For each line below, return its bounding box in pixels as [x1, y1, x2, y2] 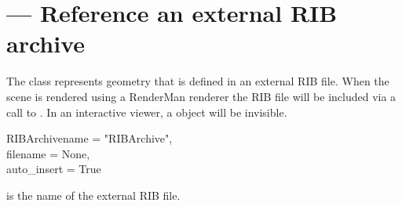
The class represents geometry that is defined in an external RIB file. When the [6, 73, 389, 89]
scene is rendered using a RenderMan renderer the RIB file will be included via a [6, 88, 397, 104]
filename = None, [6, 145, 90, 161]
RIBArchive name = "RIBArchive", [6, 130, 173, 146]
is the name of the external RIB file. [6, 186, 181, 203]
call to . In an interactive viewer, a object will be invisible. [6, 103, 287, 120]
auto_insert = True [6, 161, 101, 177]
